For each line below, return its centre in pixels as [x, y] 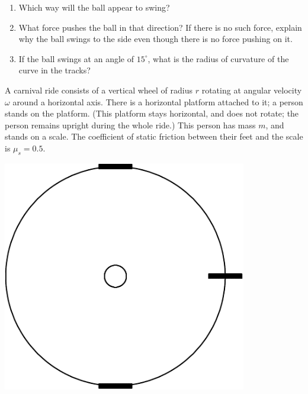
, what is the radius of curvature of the [218, 58]
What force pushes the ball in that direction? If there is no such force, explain [160, 27]
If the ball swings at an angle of [76, 58]
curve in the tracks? [54, 70]
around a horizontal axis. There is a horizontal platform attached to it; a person [158, 101]
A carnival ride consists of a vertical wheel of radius [99, 90]
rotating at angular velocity [252, 90]
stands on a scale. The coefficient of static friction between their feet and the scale [154, 136]
